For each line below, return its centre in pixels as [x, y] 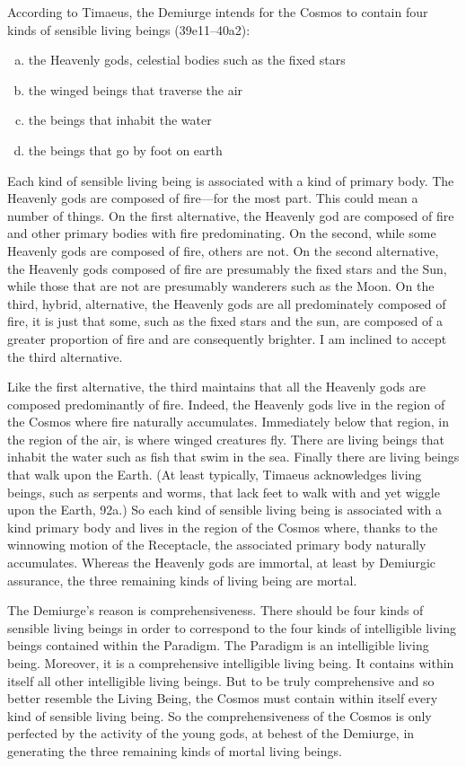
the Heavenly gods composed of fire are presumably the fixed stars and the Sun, [227, 268]
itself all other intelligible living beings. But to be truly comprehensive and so [221, 680]
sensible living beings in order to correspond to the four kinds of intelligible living [232, 627]
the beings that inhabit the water [120, 120]
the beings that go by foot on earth [125, 150]
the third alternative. [65, 356]
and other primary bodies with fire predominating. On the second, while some [222, 233]
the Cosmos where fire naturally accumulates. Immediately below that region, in [228, 422]
